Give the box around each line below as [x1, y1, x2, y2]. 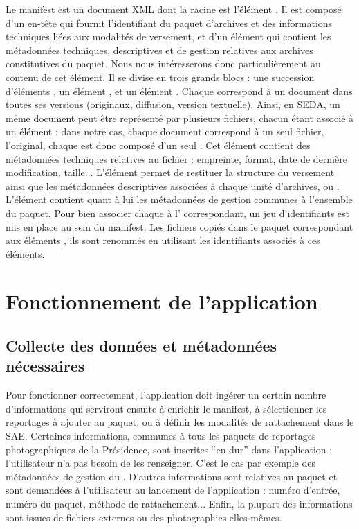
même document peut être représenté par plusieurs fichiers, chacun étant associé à [6, 110, 354, 125]
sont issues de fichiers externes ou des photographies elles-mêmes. [6, 510, 282, 524]
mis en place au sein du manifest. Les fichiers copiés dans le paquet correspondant [6, 219, 353, 234]
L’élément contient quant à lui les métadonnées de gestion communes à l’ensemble [6, 192, 353, 207]
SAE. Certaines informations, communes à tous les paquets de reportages [6, 428, 316, 443]
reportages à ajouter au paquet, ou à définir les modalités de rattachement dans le [6, 415, 354, 429]
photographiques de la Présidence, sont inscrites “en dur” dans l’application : [6, 442, 333, 456]
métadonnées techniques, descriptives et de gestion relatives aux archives [6, 42, 313, 57]
